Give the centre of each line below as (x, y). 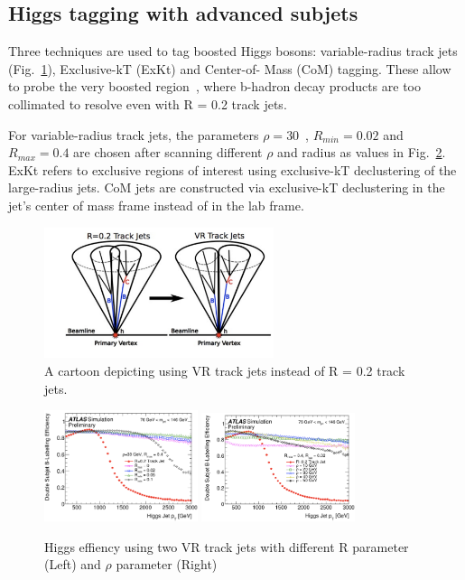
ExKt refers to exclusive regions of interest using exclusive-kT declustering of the (232, 169)
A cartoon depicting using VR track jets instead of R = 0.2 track (225, 371)
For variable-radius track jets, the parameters (134, 134)
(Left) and (73, 564)
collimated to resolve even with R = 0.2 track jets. (148, 103)
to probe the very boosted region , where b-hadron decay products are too (215, 86)
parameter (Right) (167, 564)
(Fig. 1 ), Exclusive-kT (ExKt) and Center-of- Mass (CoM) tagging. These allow (230, 68)
